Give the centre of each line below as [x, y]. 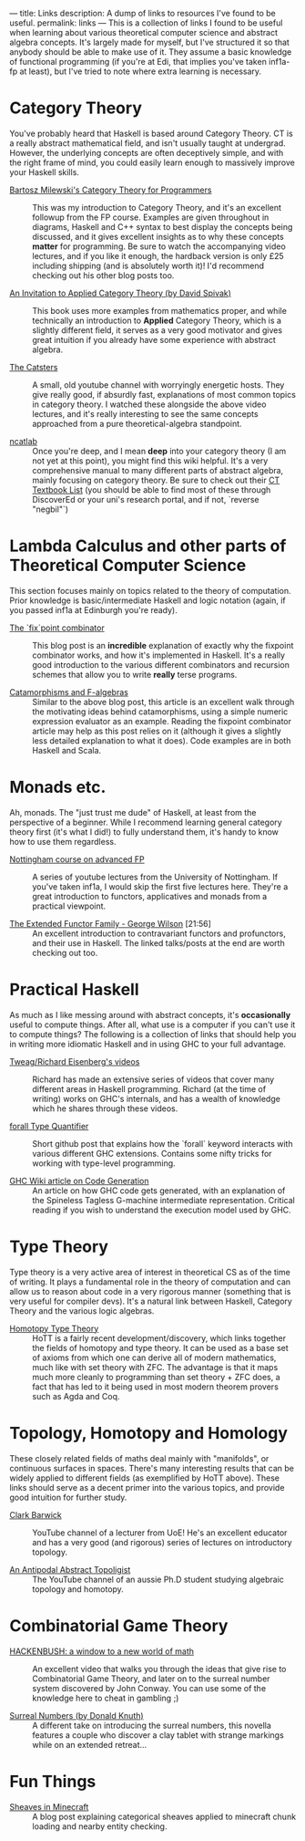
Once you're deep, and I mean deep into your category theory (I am [159, 451]
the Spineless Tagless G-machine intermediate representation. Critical [164, 1200]
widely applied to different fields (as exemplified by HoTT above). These [145, 1478]
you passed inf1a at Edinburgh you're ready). [93, 609]
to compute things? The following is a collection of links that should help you [153, 1034]
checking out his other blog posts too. [103, 275]
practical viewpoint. [69, 906]
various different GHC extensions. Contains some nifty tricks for [152, 1153]
